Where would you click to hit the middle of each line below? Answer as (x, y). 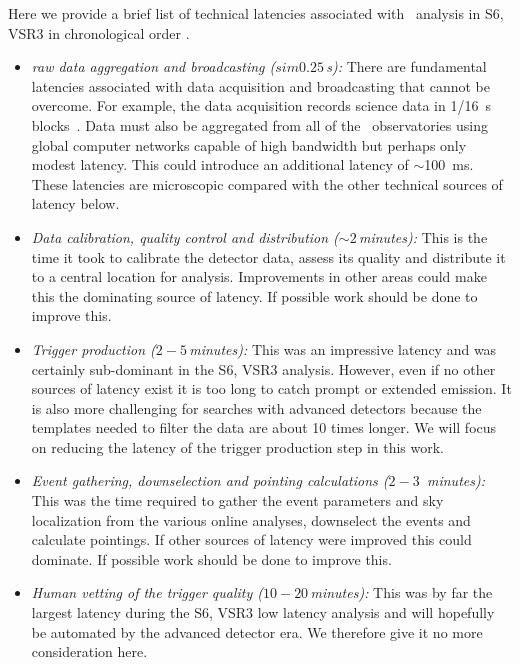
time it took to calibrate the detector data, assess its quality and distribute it (268, 256)
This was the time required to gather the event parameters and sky (237, 500)
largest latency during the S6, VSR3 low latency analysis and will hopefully (263, 612)
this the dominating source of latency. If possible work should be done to (254, 295)
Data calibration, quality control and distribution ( (185, 236)
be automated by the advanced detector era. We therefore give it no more (257, 631)
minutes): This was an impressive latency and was (343, 348)
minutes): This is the (423, 236)
